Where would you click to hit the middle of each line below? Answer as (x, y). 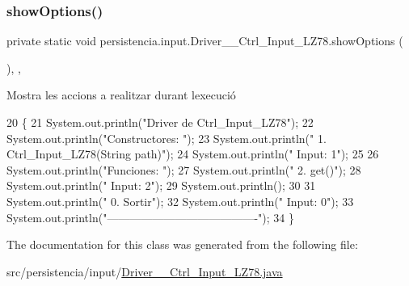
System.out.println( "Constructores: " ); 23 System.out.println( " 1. (167, 138)
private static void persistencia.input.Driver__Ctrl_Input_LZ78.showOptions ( (205, 41)
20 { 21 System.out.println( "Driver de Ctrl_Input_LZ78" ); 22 (160, 122)
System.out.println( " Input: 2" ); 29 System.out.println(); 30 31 (161, 185)
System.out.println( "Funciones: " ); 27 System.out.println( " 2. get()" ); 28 (184, 169)
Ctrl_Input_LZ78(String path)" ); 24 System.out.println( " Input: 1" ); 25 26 (193, 154)
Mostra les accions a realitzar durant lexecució (121, 95)
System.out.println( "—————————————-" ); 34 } (150, 217)
